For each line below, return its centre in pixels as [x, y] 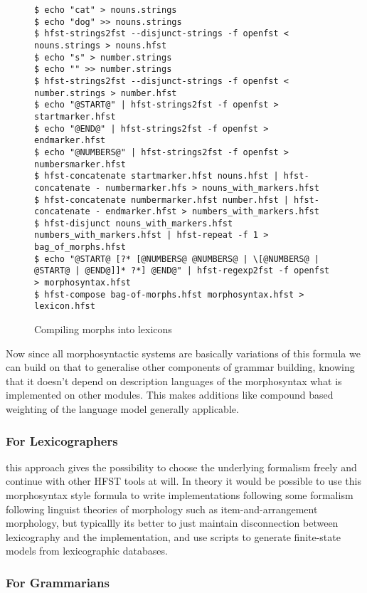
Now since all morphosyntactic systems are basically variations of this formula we [183, 353]
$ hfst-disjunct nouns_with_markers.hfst [134, 223]
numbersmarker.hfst [80, 164]
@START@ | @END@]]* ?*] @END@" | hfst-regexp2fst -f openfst [182, 271]
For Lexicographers [62, 440]
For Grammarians [58, 582]
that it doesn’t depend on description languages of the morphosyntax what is [174, 381]
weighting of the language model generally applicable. [122, 409]
